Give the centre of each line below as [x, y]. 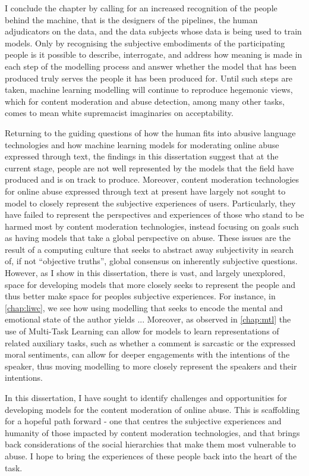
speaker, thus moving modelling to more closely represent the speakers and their [151, 366]
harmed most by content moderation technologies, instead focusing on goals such [152, 226]
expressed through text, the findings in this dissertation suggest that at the [142, 156]
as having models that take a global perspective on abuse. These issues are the [148, 238]
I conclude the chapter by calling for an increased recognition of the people [141, 8]
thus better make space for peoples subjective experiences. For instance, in [140, 296]
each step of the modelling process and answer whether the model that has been [151, 66]
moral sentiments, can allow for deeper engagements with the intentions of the [147, 354]
